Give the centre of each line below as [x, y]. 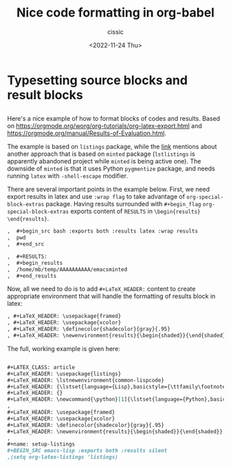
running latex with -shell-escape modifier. [68, 176]
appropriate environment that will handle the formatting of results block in [111, 296]
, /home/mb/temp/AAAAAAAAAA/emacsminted [67, 269]
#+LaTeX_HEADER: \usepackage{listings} [64, 374]
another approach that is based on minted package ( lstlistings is [101, 154]
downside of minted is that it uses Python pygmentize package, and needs [111, 169]
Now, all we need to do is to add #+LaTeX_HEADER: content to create [101, 289]
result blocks [45, 95]
